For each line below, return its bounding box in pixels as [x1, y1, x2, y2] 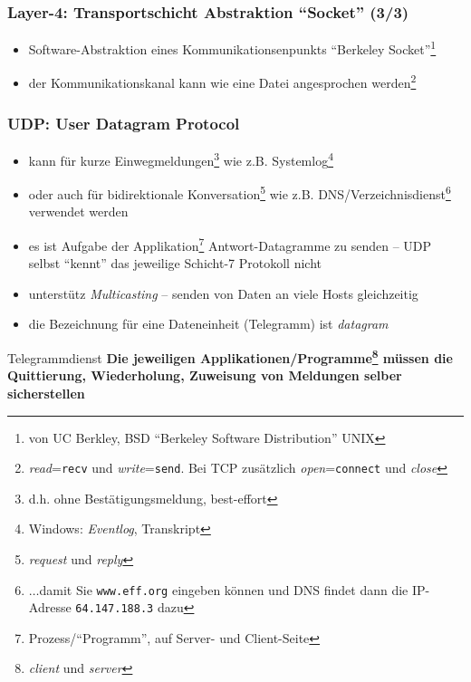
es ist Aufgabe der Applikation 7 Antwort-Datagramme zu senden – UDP [28, 234, 432, 255]
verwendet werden [28, 202, 129, 221]
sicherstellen [7, 383, 85, 402]
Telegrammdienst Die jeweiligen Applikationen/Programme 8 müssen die [7, 346, 453, 367]
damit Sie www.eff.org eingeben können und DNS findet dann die [39, 580, 409, 599]
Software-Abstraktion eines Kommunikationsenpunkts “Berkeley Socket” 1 [28, 37, 437, 58]
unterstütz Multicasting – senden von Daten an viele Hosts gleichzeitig [28, 283, 418, 303]
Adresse [28, 598, 72, 617]
